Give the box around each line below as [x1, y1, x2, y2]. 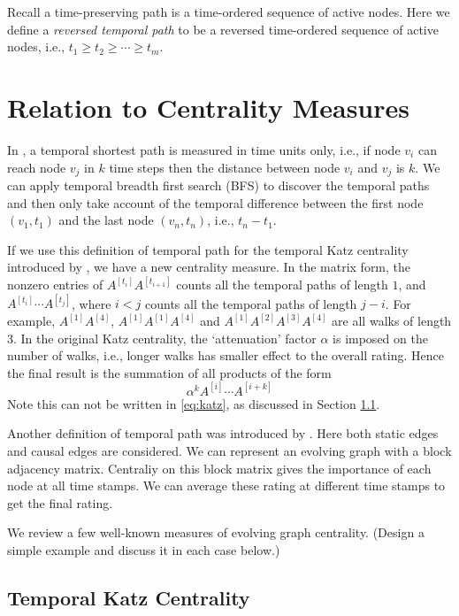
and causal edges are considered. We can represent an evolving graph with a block [7, 442, 452, 460]
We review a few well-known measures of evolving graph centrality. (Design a [7, 523, 425, 542]
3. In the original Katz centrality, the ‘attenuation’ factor [7, 328, 317, 347]
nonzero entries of [7, 275, 103, 294]
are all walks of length [332, 312, 452, 330]
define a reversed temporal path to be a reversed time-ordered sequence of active [7, 19, 439, 38]
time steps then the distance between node [109, 158, 340, 176]
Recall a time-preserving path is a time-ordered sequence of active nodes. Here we [7, 3, 450, 20]
